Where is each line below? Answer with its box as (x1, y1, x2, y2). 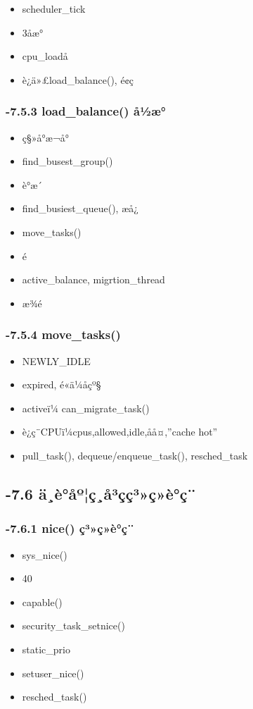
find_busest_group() (22, 154, 113, 168)
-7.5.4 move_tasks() (6, 326, 121, 343)
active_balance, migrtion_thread (22, 272, 165, 287)
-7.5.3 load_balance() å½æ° (6, 102, 166, 120)
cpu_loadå (22, 49, 68, 63)
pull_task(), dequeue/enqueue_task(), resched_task (22, 448, 248, 462)
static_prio (22, 641, 70, 656)
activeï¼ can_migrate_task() (22, 400, 150, 415)
